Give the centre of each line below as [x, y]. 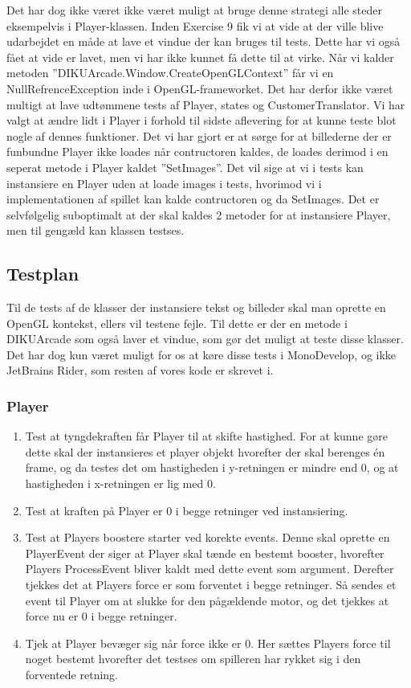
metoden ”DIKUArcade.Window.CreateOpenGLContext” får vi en [170, 73]
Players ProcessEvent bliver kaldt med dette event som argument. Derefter [210, 569]
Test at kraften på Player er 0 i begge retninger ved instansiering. [187, 510]
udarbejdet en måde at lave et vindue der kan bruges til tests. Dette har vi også [203, 41]
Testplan [43, 274]
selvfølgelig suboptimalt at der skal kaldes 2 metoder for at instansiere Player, [199, 214]
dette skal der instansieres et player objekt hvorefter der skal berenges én [205, 451]
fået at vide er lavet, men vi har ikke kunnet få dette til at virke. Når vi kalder [200, 57]
